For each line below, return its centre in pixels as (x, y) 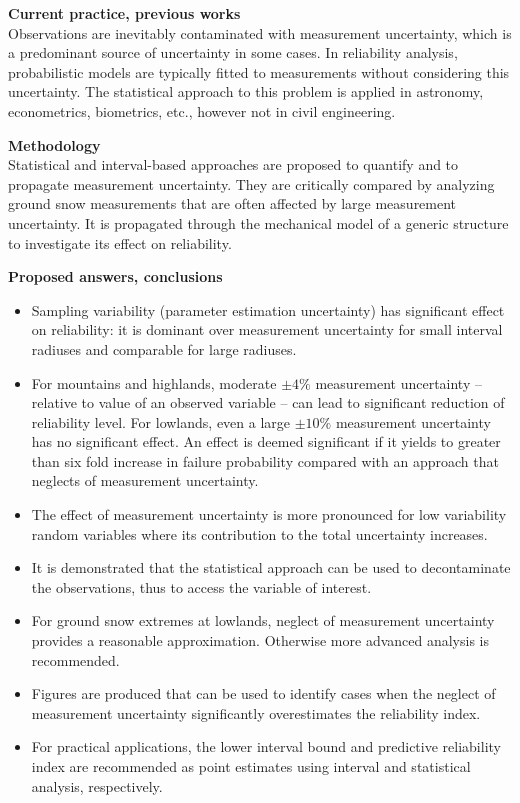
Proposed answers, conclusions (115, 276)
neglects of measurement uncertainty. (145, 480)
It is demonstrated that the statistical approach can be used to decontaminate (271, 567)
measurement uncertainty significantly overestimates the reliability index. (256, 712)
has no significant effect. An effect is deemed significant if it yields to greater (266, 441)
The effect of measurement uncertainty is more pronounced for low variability (269, 514)
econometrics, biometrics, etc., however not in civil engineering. (202, 110)
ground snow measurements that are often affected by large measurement (232, 203)
